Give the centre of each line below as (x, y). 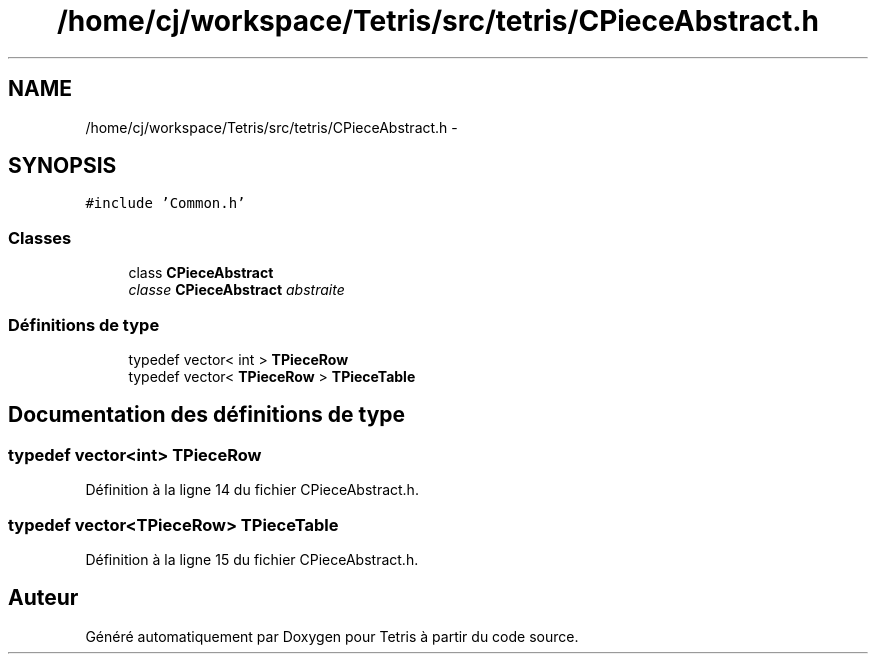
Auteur (43, 598)
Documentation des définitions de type (207, 415)
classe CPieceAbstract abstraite (236, 290)
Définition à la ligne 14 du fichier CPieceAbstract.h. (252, 490)
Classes (40, 237)
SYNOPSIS (62, 166)
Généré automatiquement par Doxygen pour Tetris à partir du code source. (332, 636)
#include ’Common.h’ (165, 203)
